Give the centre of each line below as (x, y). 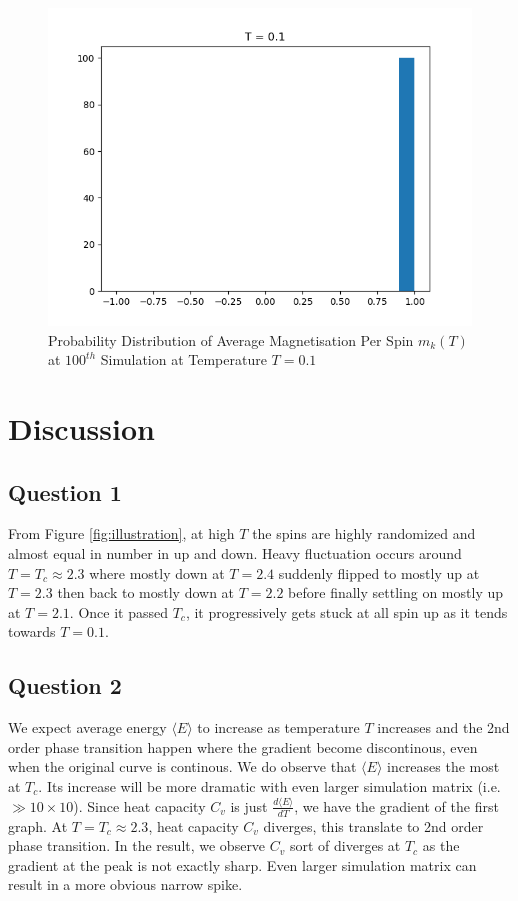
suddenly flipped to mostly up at (379, 572)
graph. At (38, 825)
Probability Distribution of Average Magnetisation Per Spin (231, 339)
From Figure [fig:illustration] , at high (121, 533)
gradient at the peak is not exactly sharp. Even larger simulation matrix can (242, 864)
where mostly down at (157, 572)
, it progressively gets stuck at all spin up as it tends (346, 611)
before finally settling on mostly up (396, 592)
